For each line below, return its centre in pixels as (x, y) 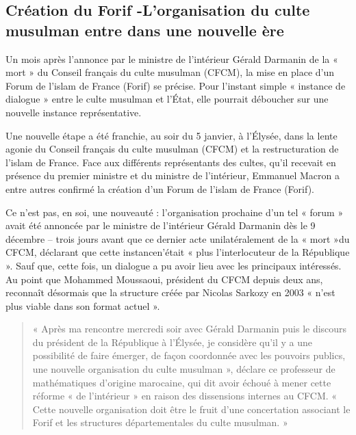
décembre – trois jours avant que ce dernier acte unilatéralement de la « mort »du (178, 238)
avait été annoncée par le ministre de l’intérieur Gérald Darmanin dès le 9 (161, 225)
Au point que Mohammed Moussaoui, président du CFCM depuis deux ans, (164, 279)
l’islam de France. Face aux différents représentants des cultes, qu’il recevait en (171, 162)
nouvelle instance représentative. (74, 112)
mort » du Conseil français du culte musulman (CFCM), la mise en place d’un (170, 72)
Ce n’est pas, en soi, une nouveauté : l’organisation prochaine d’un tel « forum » (175, 212)
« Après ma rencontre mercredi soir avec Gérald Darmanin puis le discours (190, 329)
